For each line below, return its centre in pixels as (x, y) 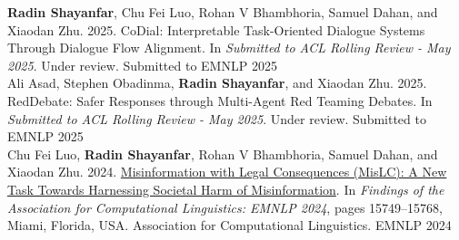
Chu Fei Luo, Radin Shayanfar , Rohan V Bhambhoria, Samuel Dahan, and (223, 154)
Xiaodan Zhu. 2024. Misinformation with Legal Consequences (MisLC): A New (227, 172)
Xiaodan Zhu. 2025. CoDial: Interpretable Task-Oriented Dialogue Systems (216, 29)
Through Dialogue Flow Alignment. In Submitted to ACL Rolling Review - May (229, 48)
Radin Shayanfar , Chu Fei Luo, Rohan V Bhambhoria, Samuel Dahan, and (223, 12)
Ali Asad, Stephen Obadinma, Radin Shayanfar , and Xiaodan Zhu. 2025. (217, 83)
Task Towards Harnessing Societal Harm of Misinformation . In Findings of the (226, 189)
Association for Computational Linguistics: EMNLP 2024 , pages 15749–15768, (225, 207)
